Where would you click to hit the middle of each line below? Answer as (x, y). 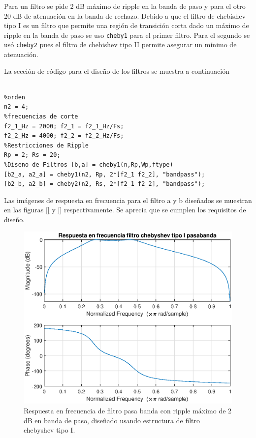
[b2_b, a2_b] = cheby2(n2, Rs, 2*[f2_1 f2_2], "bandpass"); (105, 184)
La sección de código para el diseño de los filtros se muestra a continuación (117, 71)
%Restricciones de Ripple (46, 145)
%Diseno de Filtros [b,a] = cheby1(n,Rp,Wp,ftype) (89, 165)
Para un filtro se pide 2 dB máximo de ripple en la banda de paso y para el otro (125, 6)
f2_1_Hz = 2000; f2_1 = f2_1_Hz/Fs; (64, 126)
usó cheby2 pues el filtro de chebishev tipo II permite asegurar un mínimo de (120, 44)
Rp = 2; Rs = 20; (32, 155)
